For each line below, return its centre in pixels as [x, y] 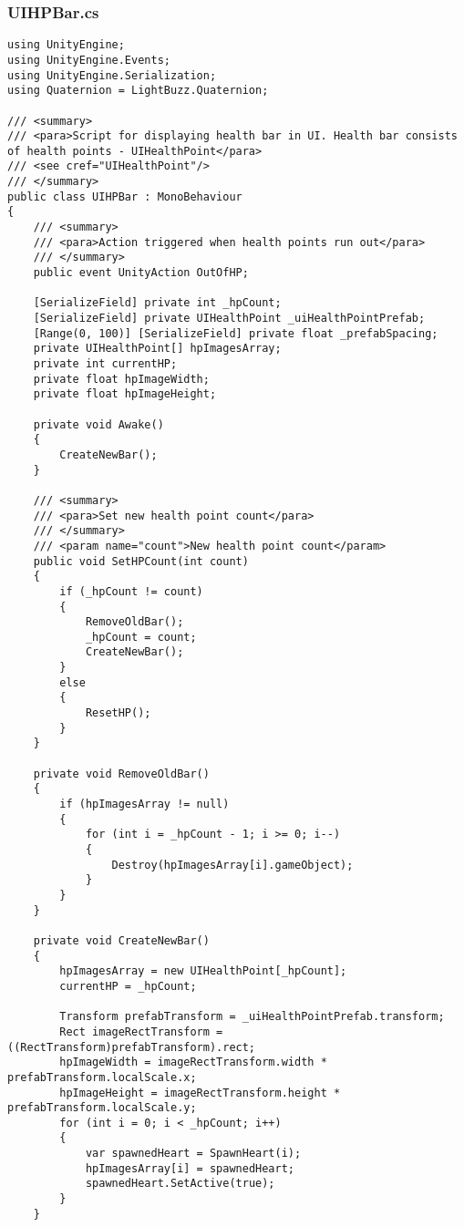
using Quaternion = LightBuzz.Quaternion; [138, 91]
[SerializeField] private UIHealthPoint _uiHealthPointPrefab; [229, 319]
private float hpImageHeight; [125, 394]
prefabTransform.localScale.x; [102, 1077]
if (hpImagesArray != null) [144, 804]
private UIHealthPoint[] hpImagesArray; [157, 349]
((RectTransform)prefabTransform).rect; [132, 1047]
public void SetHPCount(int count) [141, 561]
